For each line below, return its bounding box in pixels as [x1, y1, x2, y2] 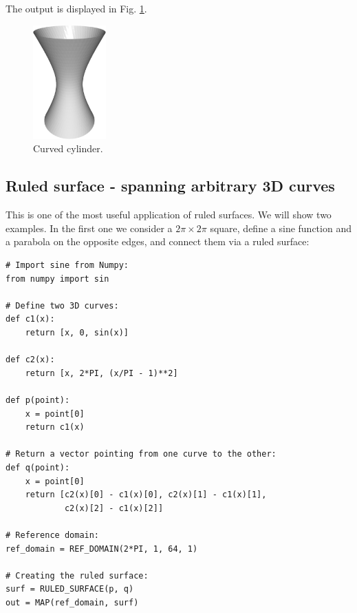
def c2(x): [6, 355, 55, 365]
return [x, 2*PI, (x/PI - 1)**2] [25, 368, 178, 378]
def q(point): [6, 462, 70, 472]
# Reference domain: [6, 530, 100, 540]
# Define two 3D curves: [6, 300, 119, 311]
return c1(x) [25, 422, 85, 433]
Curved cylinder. [33, 141, 103, 156]
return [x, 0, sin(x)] [25, 328, 129, 338]
